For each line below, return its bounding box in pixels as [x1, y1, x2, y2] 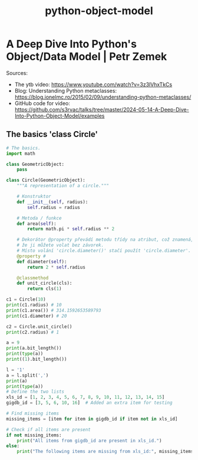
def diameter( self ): [16, 259, 67, 265]
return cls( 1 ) [27, 286, 62, 292]
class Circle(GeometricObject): [6, 177, 85, 184]
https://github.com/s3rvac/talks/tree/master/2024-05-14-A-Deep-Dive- [14, 106, 190, 113]
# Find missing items [6, 410, 60, 416]
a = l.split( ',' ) [6, 372, 49, 379]
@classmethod [16, 275, 49, 281]
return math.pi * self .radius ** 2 [27, 226, 115, 232]
